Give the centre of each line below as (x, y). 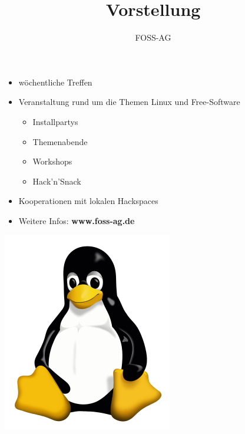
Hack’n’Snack (57, 181)
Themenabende (60, 141)
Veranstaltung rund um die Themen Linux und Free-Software (129, 102)
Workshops (52, 161)
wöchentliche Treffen (55, 82)
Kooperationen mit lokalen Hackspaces (88, 201)
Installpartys (55, 121)
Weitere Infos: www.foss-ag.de (77, 220)
